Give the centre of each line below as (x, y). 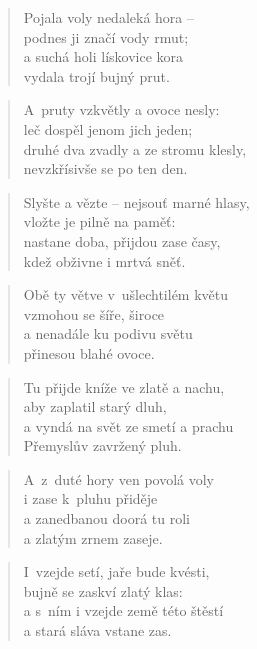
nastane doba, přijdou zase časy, (122, 240)
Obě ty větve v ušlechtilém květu (126, 294)
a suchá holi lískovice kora (103, 56)
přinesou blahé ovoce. (89, 352)
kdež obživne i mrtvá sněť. (104, 260)
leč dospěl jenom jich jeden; (108, 128)
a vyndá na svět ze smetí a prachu (128, 425)
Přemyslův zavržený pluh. (102, 445)
